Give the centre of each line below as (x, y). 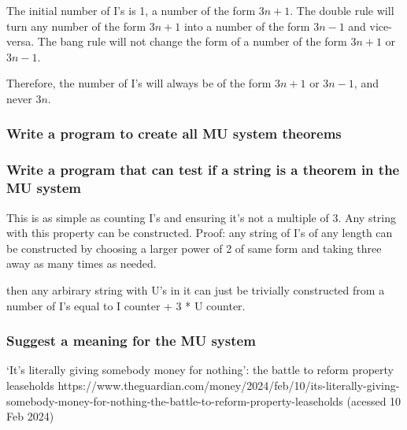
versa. (20, 41)
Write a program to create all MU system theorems (174, 133)
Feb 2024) (30, 416)
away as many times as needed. (81, 263)
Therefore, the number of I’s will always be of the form (139, 83)
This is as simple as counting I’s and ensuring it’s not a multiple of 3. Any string (202, 217)
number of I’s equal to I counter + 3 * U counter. (126, 305)
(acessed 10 (374, 400)
